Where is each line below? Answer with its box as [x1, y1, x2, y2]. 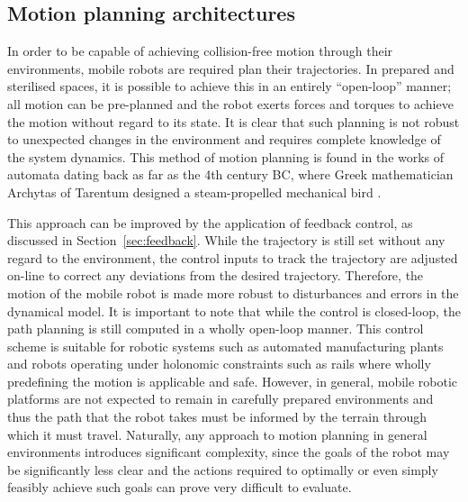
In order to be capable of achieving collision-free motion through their [7, 41, 393, 60]
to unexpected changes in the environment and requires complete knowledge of [7, 130, 441, 149]
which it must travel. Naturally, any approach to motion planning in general [7, 424, 427, 443]
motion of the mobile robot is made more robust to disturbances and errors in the [7, 283, 459, 302]
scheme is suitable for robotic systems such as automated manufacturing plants [7, 336, 444, 355]
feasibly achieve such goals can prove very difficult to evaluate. [7, 478, 352, 497]
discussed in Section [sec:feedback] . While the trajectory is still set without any [7, 231, 445, 250]
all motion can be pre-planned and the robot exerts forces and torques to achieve [7, 94, 454, 113]
